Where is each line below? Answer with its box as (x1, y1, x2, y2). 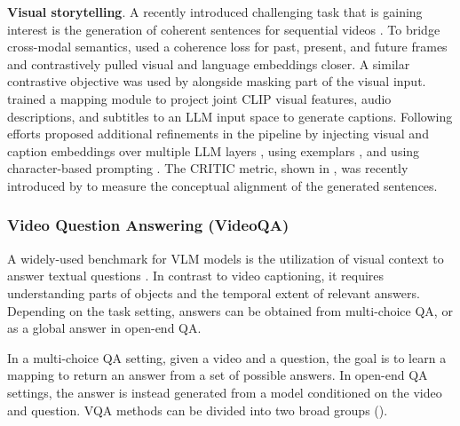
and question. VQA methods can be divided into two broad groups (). (7, 400, 388, 419)
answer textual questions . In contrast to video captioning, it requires (7, 266, 385, 285)
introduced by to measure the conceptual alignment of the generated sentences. (7, 176, 438, 194)
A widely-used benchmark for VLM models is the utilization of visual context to (7, 248, 444, 267)
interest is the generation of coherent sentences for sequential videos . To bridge (7, 20, 440, 38)
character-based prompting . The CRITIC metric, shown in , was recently (7, 159, 408, 177)
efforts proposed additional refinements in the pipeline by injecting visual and (7, 124, 429, 143)
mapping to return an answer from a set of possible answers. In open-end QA (7, 366, 428, 384)
